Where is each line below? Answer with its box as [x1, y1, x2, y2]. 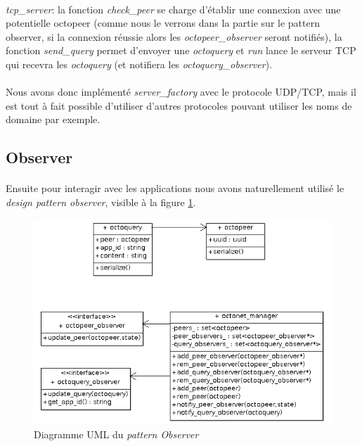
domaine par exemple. [6, 112, 101, 127]
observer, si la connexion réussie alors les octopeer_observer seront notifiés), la [6, 29, 342, 44]
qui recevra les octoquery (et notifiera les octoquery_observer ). [6, 56, 273, 71]
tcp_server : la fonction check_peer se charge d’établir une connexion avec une [6, 1, 341, 16]
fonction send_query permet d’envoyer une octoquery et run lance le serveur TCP [6, 43, 356, 58]
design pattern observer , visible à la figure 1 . [6, 194, 196, 209]
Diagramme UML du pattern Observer [34, 427, 199, 442]
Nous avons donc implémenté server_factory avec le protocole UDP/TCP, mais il [6, 84, 356, 99]
